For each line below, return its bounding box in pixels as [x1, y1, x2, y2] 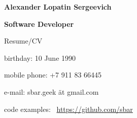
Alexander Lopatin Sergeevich [4, 2, 112, 12]
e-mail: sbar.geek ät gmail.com [4, 86, 99, 97]
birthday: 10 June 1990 [4, 52, 76, 63]
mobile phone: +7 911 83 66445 [4, 69, 102, 80]
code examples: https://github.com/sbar [4, 103, 133, 114]
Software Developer [4, 18, 74, 29]
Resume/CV [4, 35, 43, 46]
